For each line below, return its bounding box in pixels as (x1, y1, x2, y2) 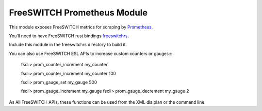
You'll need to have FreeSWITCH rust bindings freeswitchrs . (9, 33, 129, 39)
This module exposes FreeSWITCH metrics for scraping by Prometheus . (9, 24, 153, 30)
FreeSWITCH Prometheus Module (9, 7, 148, 18)
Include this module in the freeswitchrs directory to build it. (9, 42, 127, 48)
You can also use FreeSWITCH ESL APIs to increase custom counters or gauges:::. (9, 51, 174, 56)
